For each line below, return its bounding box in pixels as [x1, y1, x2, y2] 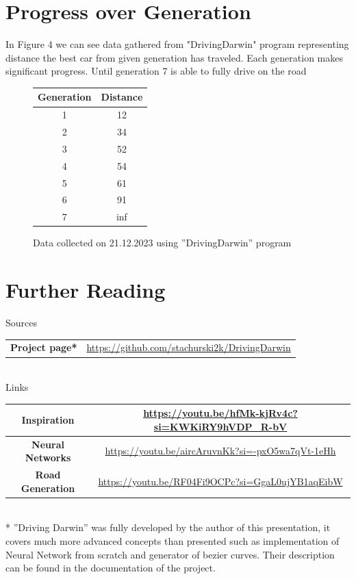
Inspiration [21, 413, 75, 427]
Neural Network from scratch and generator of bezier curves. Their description [5, 547, 335, 561]
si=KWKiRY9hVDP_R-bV [153, 419, 288, 433]
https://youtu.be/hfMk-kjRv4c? [143, 406, 298, 420]
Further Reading [5, 276, 166, 304]
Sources [5, 316, 38, 330]
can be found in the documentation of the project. [5, 561, 216, 575]
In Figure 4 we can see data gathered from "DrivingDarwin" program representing [5, 37, 349, 51]
